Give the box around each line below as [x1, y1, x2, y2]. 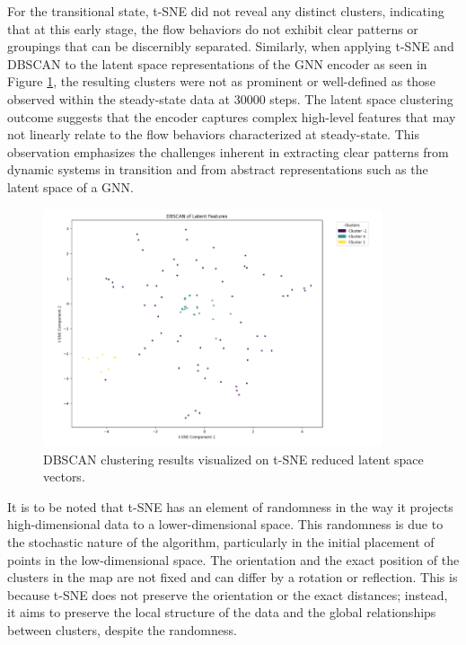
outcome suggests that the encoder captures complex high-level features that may [7, 107, 456, 126]
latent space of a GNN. [7, 177, 134, 196]
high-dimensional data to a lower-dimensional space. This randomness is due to [7, 515, 444, 534]
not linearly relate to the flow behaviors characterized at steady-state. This [7, 125, 419, 144]
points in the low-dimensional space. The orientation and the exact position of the [7, 550, 460, 569]
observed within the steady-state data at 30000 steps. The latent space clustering [7, 89, 453, 108]
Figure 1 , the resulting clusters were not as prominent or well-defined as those [7, 72, 435, 91]
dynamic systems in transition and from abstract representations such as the [7, 160, 428, 179]
